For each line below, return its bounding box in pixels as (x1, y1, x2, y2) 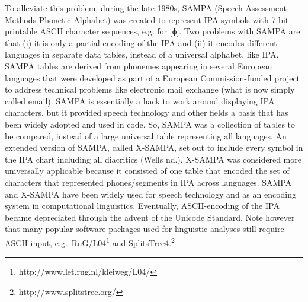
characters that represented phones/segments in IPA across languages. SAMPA (5, 176, 292, 188)
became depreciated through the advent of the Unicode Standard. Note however (5, 211, 295, 223)
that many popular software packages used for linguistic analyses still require (5, 222, 284, 235)
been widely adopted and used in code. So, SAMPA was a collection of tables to (5, 117, 296, 130)
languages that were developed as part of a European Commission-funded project (5, 71, 300, 84)
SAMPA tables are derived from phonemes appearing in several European (5, 59, 272, 72)
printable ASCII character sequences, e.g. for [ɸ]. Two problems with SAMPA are (5, 25, 300, 37)
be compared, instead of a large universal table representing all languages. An (5, 129, 287, 142)
